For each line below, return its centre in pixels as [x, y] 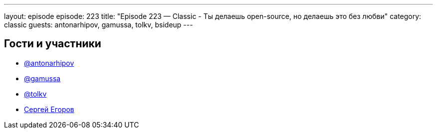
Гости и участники [53, 44]
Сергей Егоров [49, 109]
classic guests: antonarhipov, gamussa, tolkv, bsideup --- [99, 25]
